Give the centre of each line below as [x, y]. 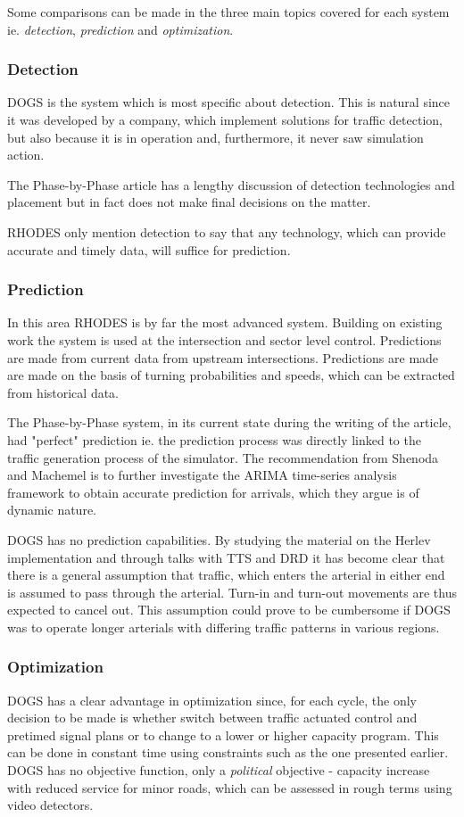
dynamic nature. [52, 510]
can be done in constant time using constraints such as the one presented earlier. [228, 752]
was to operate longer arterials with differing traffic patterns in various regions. [224, 627]
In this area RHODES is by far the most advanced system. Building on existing [225, 322]
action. [26, 155]
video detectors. [50, 805]
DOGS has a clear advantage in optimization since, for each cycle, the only [212, 700]
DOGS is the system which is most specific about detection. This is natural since [229, 102]
